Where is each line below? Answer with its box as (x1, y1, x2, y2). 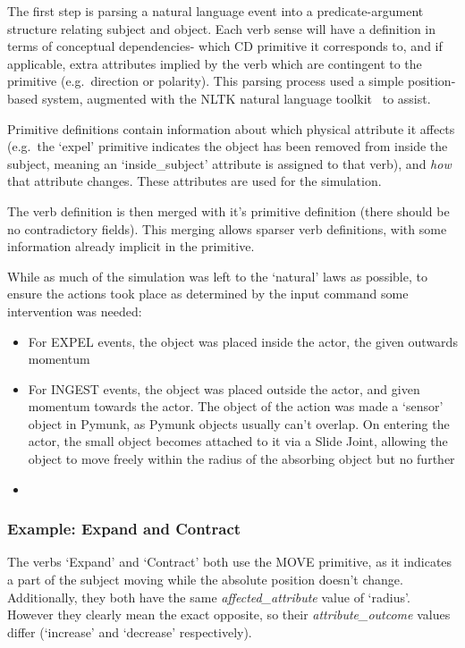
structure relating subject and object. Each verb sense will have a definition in (7, 19, 436, 38)
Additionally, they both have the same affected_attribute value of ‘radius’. (7, 587, 410, 606)
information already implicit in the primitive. (7, 237, 255, 256)
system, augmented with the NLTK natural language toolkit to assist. (41, 88, 431, 107)
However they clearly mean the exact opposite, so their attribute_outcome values (7, 605, 451, 624)
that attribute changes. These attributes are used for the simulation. (7, 172, 382, 190)
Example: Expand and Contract (7, 518, 241, 540)
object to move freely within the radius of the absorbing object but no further (28, 450, 455, 468)
